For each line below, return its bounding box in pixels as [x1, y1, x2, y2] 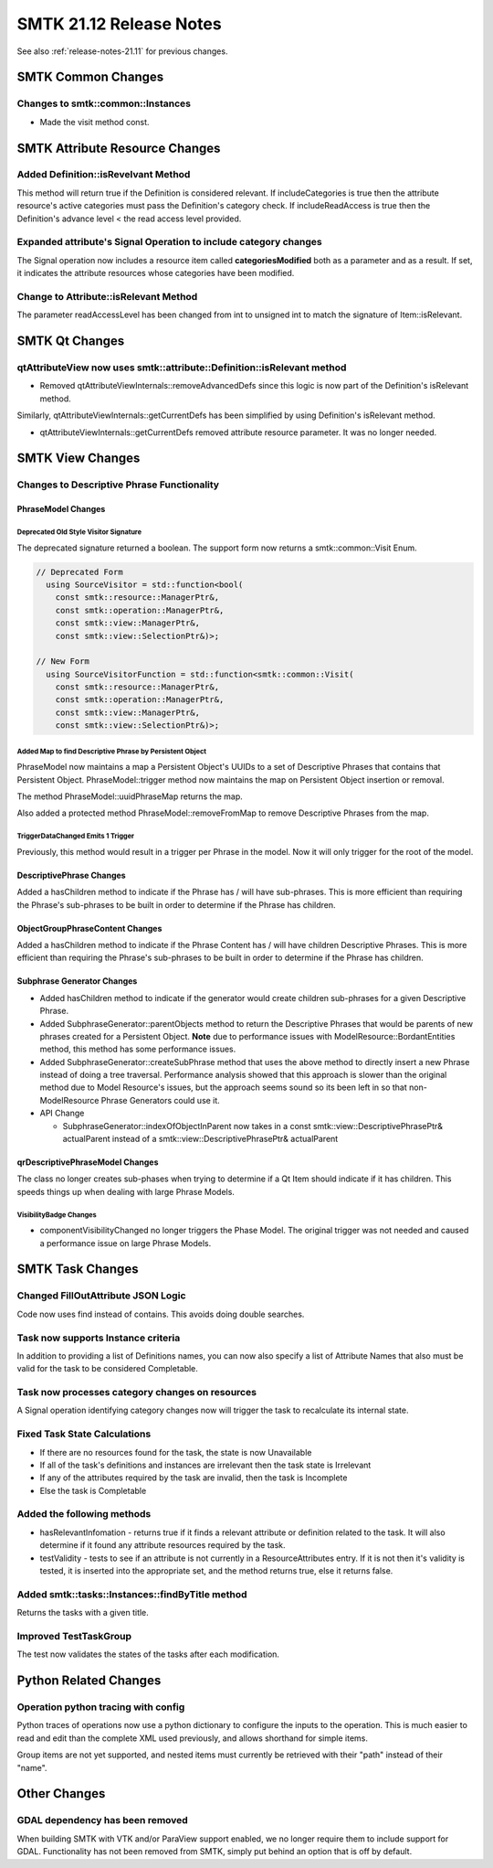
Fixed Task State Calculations [16, 1427, 152, 1440]
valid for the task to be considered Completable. [16, 1363, 198, 1374]
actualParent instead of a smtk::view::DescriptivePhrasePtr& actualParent [62, 1134, 339, 1145]
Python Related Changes [16, 1673, 162, 1689]
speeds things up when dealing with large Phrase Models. [16, 1186, 235, 1197]
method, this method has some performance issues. [39, 1043, 236, 1055]
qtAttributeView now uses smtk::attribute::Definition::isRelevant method [16, 361, 347, 374]
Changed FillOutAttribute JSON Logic [16, 1289, 186, 1302]
